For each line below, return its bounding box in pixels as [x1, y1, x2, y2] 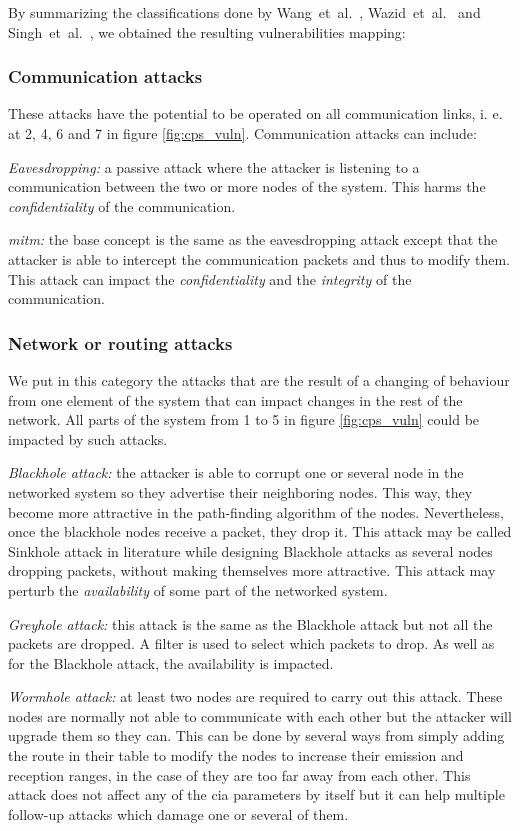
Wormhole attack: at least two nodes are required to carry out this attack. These [8, 686, 503, 707]
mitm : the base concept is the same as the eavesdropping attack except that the [8, 229, 498, 250]
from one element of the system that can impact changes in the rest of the [8, 389, 463, 410]
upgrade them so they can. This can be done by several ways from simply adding [8, 725, 505, 746]
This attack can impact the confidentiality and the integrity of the [8, 268, 412, 289]
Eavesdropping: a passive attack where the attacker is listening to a [8, 156, 420, 177]
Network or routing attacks [8, 330, 233, 355]
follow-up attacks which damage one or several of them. [8, 803, 349, 824]
